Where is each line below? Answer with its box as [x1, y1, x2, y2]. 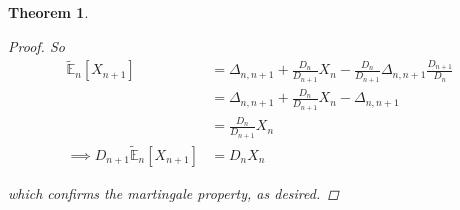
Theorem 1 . [8, 2, 89, 22]
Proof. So [8, 35, 65, 56]
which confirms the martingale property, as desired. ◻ [8, 182, 339, 203]
